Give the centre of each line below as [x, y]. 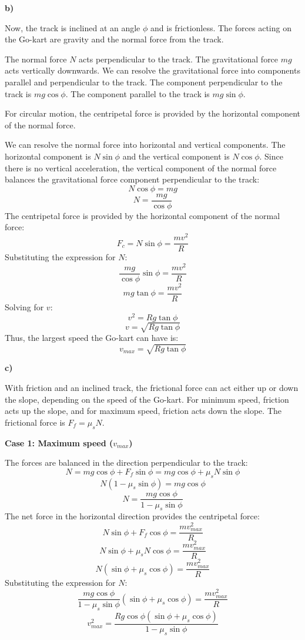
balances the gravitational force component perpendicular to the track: [132, 179]
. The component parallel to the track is [138, 93]
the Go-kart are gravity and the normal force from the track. [114, 39]
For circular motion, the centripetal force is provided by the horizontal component [153, 113]
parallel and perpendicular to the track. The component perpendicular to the [144, 82]
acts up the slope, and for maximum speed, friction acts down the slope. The [143, 411]
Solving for [24, 306]
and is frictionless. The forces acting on [221, 27]
